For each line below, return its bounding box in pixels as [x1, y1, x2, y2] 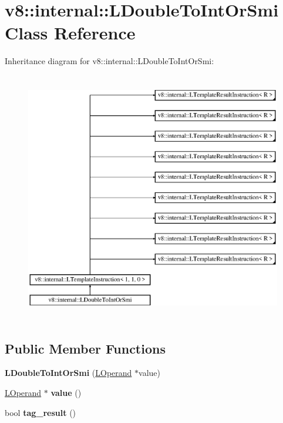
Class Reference [5, 21, 136, 45]
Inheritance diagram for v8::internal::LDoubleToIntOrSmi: [5, 55, 214, 67]
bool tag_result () [5, 406, 76, 418]
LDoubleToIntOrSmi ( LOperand [5, 367, 132, 379]
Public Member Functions [5, 339, 166, 357]
